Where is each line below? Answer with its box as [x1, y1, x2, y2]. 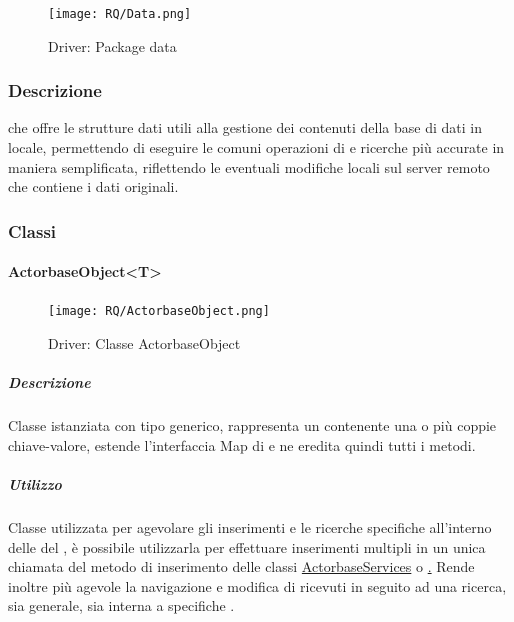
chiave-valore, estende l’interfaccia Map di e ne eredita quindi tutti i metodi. [8, 434, 476, 455]
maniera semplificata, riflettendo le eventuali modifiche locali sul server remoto [8, 156, 490, 177]
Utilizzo [8, 474, 62, 495]
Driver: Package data [48, 35, 177, 56]
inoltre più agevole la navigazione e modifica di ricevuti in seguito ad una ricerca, [8, 575, 507, 596]
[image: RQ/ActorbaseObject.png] [48, 304, 270, 319]
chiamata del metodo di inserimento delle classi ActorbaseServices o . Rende [8, 556, 475, 577]
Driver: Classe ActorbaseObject [48, 333, 241, 354]
